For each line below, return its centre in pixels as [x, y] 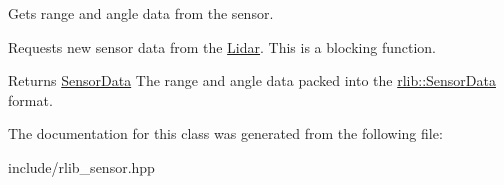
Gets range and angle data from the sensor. [141, 13]
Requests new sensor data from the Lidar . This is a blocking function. [222, 46]
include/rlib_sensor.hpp [81, 166]
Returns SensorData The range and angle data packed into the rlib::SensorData [252, 80]
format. [30, 99]
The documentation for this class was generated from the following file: [225, 133]
